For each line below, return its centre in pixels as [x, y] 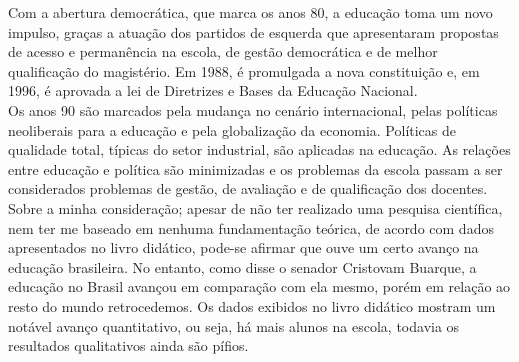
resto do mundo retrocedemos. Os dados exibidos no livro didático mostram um [252, 305]
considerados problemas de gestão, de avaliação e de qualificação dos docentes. [248, 188]
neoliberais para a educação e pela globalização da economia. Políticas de [232, 129]
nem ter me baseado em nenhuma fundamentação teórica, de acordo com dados [251, 227]
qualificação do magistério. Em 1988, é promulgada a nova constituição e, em [244, 70]
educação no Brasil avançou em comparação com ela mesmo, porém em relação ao [259, 286]
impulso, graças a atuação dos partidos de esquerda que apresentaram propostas [253, 31]
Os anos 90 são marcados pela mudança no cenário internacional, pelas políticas [253, 109]
